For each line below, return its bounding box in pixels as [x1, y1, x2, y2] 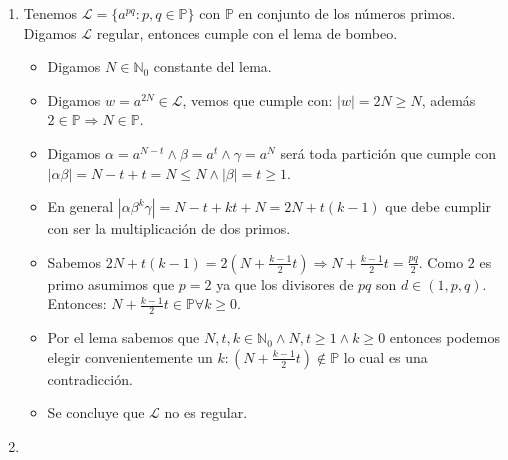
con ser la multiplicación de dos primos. [47, 218, 291, 239]
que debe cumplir [385, 196, 492, 217]
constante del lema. [153, 56, 272, 77]
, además [421, 89, 476, 110]
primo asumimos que [47, 273, 175, 294]
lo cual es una [343, 346, 428, 367]
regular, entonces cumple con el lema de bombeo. [96, 22, 398, 43]
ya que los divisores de [216, 273, 354, 294]
